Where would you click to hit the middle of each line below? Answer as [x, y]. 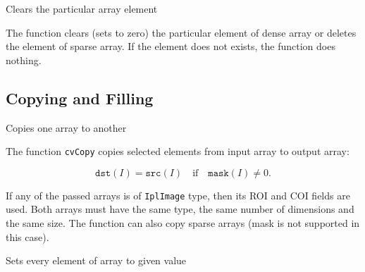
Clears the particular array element [82, 8]
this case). [27, 236]
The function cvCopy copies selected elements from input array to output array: [178, 151]
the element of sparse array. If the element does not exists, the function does [171, 46]
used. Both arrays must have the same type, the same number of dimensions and [180, 209]
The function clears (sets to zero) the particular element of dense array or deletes [181, 32]
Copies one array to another [66, 127]
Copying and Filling [80, 98]
